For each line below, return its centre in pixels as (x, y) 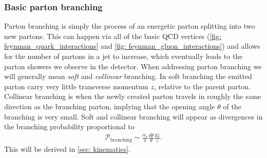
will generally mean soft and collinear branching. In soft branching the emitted (128, 76)
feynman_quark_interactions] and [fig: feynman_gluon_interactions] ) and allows (132, 46)
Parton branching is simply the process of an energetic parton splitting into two (130, 26)
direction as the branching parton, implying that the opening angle (110, 106)
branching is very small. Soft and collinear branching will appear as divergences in (133, 116)
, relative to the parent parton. (202, 86)
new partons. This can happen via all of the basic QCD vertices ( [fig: (113, 36)
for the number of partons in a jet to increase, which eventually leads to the (123, 56)
